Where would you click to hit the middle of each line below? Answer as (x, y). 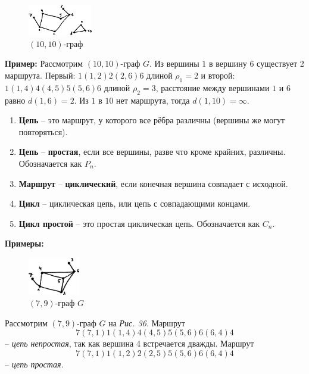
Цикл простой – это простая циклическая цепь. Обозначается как (139, 223)
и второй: (218, 75)
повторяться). (43, 131)
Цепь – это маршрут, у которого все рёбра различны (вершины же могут (152, 120)
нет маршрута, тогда (153, 100)
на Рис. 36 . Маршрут (147, 322)
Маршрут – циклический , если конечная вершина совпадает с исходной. (153, 183)
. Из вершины (174, 63)
